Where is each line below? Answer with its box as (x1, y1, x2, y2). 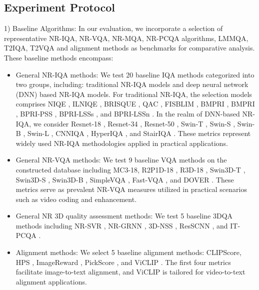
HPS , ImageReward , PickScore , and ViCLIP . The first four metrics (15, 256, 231, 267)
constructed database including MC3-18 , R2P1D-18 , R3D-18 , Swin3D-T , (15, 164, 245, 174)
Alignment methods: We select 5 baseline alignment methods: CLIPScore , (15, 247, 241, 257)
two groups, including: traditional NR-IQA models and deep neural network (15, 79, 248, 89)
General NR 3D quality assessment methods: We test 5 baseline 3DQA (15, 210, 233, 221)
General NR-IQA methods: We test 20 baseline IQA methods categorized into (15, 69, 254, 79)
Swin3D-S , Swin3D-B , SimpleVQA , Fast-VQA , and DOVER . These (15, 174, 234, 184)
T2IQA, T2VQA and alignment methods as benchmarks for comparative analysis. (4, 42, 255, 53)
